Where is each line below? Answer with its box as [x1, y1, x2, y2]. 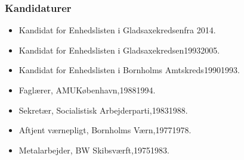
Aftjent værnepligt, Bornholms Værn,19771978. [18, 124, 192, 136]
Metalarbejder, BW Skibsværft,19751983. [18, 143, 169, 156]
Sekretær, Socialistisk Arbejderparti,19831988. [18, 103, 188, 116]
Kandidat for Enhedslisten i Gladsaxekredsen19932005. [18, 43, 220, 56]
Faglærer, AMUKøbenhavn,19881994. [18, 84, 156, 96]
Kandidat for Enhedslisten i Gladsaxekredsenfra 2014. [18, 24, 216, 36]
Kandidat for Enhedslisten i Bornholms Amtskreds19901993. [18, 64, 240, 76]
